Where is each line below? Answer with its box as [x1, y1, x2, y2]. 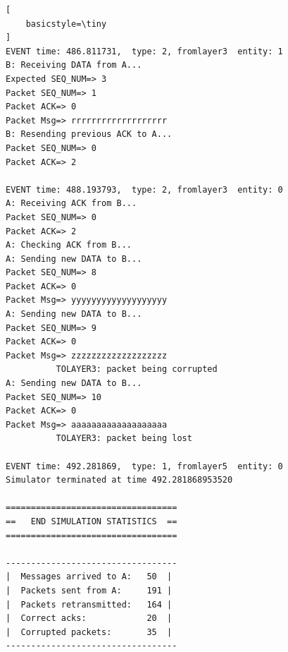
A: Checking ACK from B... [6, 240, 132, 250]
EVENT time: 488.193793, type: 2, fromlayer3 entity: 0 [6, 184, 283, 195]
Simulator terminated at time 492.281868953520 [6, 475, 233, 485]
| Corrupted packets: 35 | [6, 627, 173, 637]
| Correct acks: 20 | [6, 613, 173, 624]
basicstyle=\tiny [25, 18, 107, 29]
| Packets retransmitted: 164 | [6, 599, 173, 610]
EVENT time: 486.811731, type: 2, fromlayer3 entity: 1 [6, 46, 283, 56]
